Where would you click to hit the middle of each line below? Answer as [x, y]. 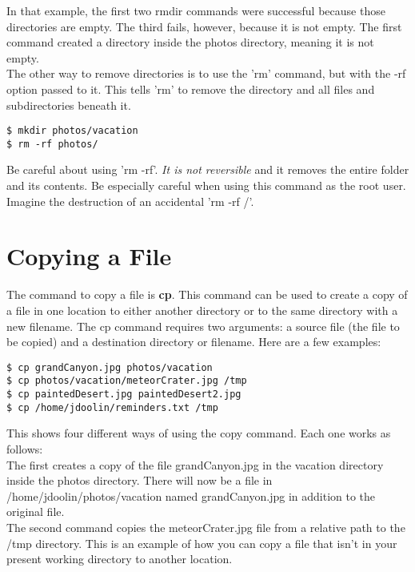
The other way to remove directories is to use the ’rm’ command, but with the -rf [206, 73]
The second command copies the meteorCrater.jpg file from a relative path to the [206, 527]
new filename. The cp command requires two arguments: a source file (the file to [203, 326]
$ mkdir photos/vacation [72, 131]
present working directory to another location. [120, 559]
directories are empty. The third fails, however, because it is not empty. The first [204, 26]
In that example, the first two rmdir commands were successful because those [196, 10]
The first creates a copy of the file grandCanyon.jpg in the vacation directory [195, 464]
